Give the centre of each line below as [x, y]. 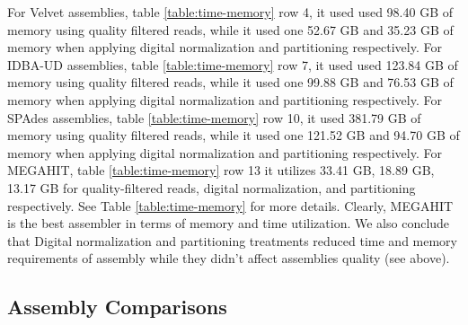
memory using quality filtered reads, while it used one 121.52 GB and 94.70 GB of [234, 135]
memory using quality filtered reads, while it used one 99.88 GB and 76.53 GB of [230, 82]
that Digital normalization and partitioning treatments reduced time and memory [233, 240]
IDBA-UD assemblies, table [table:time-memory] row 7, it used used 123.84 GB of [233, 64]
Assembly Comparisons [117, 307]
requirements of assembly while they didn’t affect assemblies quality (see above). [229, 258]
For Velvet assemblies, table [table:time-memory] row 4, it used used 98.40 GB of [230, 12]
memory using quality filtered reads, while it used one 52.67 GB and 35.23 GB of [230, 29]
